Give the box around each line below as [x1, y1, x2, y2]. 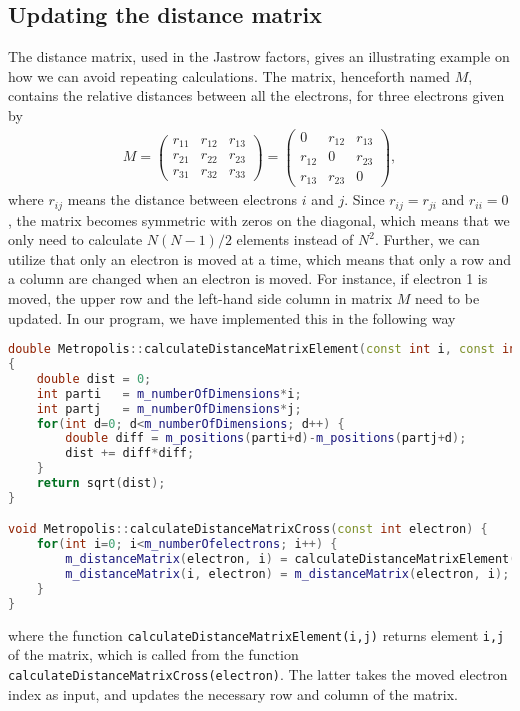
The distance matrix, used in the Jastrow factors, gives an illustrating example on [8, 46, 510, 67]
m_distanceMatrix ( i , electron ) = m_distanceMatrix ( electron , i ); [65, 567, 510, 582]
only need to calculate [8, 229, 143, 250]
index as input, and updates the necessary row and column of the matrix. [8, 683, 459, 704]
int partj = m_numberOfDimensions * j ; [36, 401, 302, 416]
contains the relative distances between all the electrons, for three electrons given [8, 85, 505, 106]
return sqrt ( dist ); [36, 476, 166, 491]
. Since [344, 189, 385, 210]
